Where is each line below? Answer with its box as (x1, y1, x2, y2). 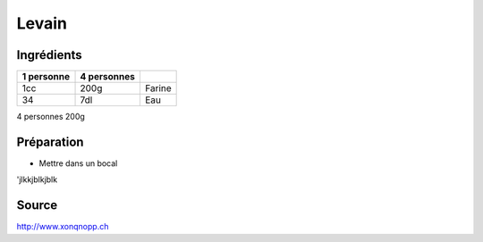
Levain (16, 13, 67, 33)
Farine (144, 82, 172, 95)
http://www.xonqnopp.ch (16, 221, 109, 232)
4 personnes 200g (16, 112, 85, 122)
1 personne (21, 71, 71, 83)
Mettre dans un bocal (38, 157, 118, 169)
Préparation (16, 134, 84, 149)
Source (16, 197, 58, 213)
